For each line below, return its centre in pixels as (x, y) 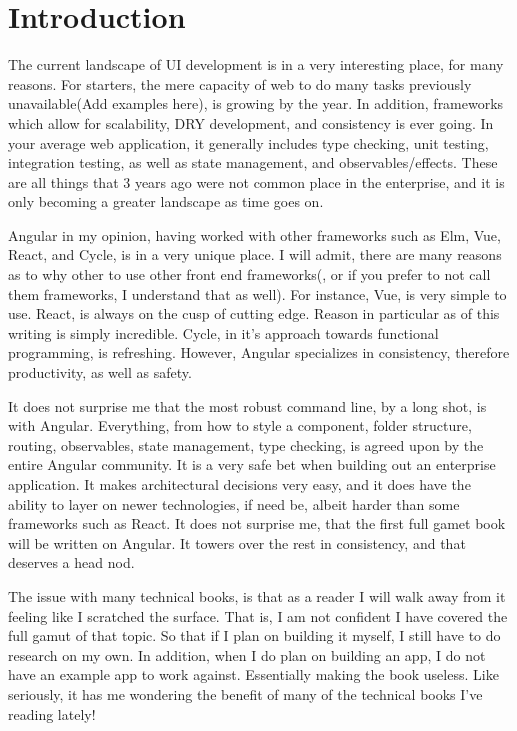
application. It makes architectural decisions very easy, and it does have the (239, 484)
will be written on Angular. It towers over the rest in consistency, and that (237, 542)
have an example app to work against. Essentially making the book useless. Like (253, 674)
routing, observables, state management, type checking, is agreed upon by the (246, 444)
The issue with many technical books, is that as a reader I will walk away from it (257, 595)
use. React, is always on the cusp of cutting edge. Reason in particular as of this (254, 313)
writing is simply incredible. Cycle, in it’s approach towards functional (223, 332)
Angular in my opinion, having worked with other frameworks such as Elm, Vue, (254, 234)
